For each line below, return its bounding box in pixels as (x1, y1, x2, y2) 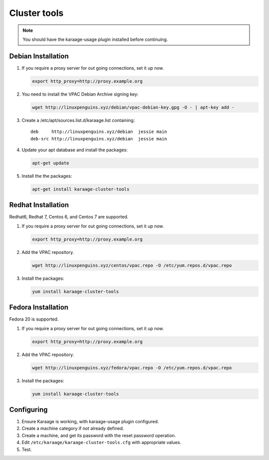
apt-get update (32, 160, 69, 166)
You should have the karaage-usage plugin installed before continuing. (22, 36, 168, 42)
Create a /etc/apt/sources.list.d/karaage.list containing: (21, 117, 135, 123)
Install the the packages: (21, 173, 72, 179)
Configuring (9, 405, 48, 414)
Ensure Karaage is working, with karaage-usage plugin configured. (21, 419, 159, 425)
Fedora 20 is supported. (9, 316, 59, 322)
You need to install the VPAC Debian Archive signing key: (21, 91, 139, 97)
